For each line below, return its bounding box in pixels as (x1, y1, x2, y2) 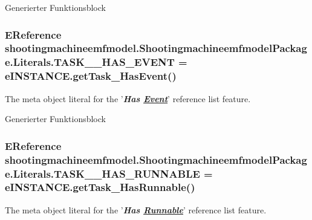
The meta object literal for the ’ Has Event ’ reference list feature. (5, 92, 251, 105)
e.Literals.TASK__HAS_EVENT (5, 54, 175, 70)
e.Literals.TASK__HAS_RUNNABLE (5, 166, 200, 181)
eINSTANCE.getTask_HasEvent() (5, 68, 177, 83)
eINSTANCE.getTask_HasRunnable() (5, 180, 195, 195)
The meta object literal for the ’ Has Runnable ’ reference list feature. (5, 203, 267, 216)
